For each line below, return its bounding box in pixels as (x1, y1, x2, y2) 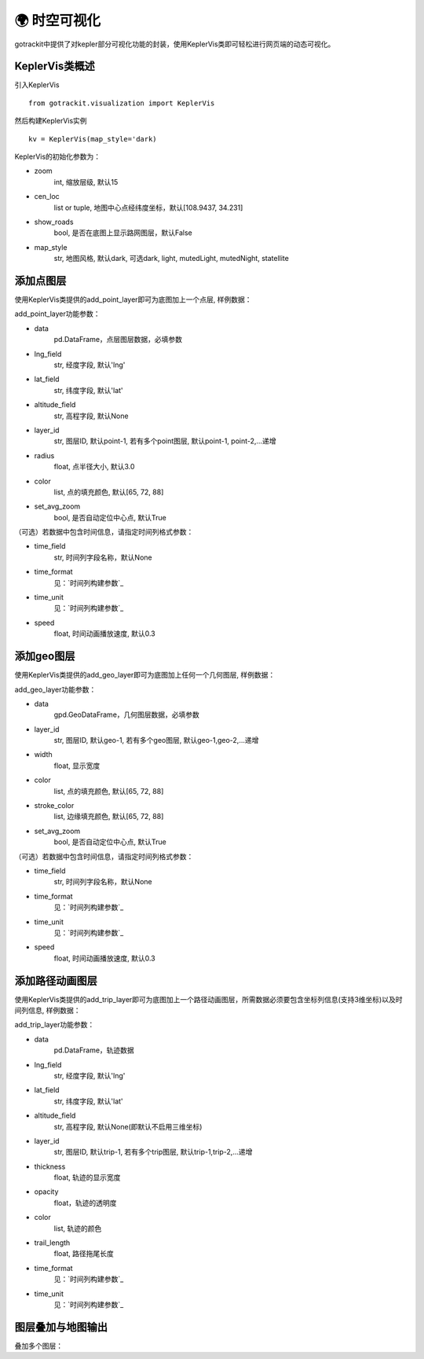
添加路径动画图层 (14, 974, 97, 987)
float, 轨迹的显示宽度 (53, 1173, 121, 1182)
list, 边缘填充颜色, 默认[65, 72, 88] (53, 812, 164, 821)
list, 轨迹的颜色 (53, 1223, 102, 1233)
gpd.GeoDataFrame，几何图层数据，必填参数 (53, 710, 200, 719)
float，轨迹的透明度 (53, 1198, 117, 1207)
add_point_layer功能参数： (14, 309, 101, 318)
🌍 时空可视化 (14, 12, 101, 29)
